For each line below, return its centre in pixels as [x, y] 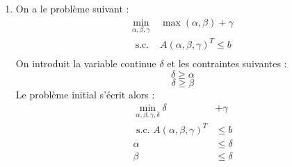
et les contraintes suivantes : [227, 63]
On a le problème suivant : [72, 8]
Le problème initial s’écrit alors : [85, 94]
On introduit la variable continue [86, 63]
